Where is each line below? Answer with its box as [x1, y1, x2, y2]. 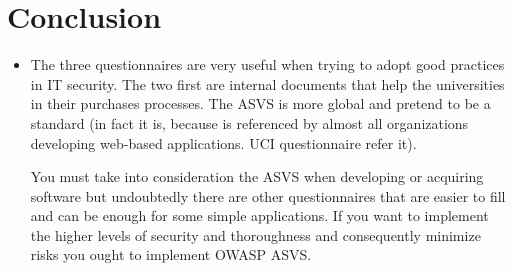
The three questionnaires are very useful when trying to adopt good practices [30, 54, 505, 75]
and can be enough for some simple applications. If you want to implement [30, 205, 489, 226]
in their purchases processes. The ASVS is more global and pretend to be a [30, 93, 491, 114]
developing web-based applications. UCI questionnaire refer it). [30, 132, 417, 153]
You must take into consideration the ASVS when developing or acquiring [30, 166, 484, 187]
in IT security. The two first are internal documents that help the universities [30, 73, 505, 94]
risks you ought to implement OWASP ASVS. [30, 244, 312, 265]
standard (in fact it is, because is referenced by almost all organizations [30, 112, 469, 133]
